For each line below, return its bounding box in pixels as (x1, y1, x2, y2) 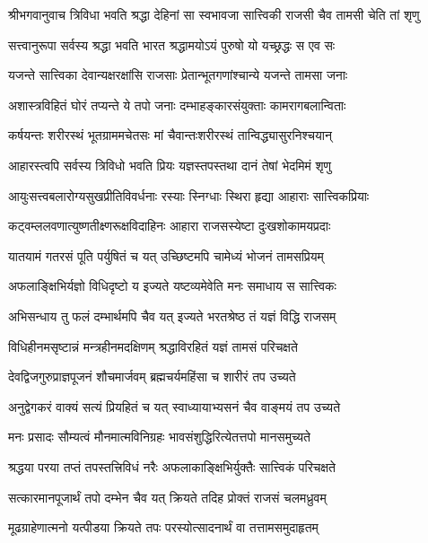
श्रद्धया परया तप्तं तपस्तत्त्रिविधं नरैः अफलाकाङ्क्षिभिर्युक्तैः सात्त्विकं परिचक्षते (8, 457, 336, 476)
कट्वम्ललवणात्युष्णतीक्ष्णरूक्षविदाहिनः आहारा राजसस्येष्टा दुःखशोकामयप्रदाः (8, 216, 331, 235)
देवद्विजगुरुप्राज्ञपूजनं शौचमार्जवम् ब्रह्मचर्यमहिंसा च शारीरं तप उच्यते (8, 367, 296, 386)
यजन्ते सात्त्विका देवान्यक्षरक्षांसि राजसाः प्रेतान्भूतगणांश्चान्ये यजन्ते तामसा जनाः (8, 66, 348, 84)
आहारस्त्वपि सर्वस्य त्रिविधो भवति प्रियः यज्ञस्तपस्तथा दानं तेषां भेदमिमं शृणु (8, 155, 332, 174)
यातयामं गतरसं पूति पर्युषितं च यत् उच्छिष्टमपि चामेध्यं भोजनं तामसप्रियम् (8, 246, 324, 265)
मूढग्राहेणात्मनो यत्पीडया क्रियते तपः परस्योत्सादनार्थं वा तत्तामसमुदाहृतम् (8, 518, 319, 537)
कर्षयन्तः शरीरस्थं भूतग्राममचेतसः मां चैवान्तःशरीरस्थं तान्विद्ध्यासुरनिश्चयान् (8, 126, 332, 145)
